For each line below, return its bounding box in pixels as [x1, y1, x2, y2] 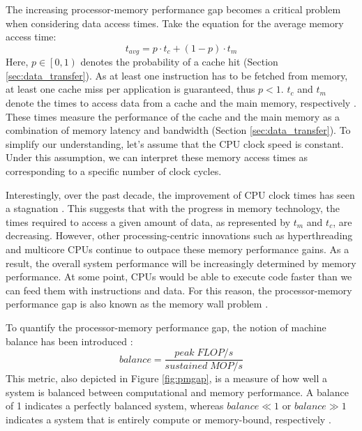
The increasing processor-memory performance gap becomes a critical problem [6, 2, 341, 16]
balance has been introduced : [6, 333, 133, 348]
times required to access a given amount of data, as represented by [6, 214, 291, 229]
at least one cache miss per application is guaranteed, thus [6, 82, 255, 96]
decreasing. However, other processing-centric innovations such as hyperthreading [6, 228, 353, 243]
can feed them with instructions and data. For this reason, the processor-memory [6, 282, 352, 297]
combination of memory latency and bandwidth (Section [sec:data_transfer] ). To [6, 123, 351, 137]
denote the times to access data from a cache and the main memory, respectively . [6, 96, 356, 110]
